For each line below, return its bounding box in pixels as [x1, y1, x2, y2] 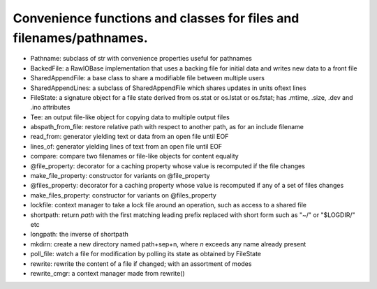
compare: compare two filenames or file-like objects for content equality [30, 152, 239, 161]
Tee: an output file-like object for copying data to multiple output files [30, 112, 230, 121]
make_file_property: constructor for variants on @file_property [30, 172, 210, 180]
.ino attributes [30, 103, 71, 112]
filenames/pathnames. [13, 30, 148, 45]
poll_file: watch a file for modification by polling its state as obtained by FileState [30, 250, 262, 258]
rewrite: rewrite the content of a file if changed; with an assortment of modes [30, 259, 252, 268]
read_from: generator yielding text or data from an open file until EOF [30, 133, 229, 141]
